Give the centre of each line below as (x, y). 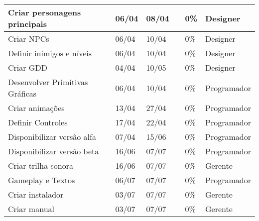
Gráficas (22, 93)
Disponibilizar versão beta (54, 151)
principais (27, 24)
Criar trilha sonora (41, 166)
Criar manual (31, 209)
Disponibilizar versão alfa (52, 137)
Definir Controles (38, 122)
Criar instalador (36, 194)
